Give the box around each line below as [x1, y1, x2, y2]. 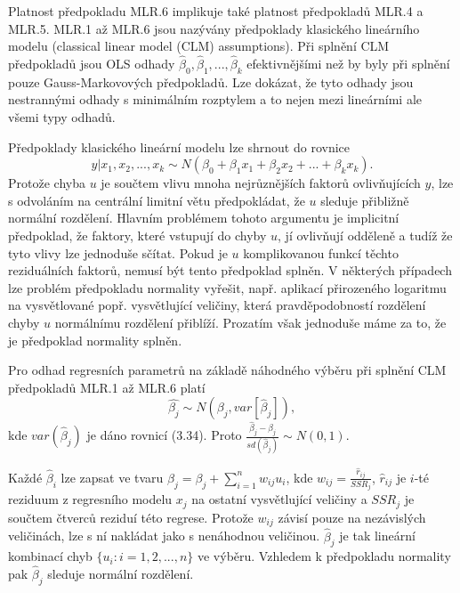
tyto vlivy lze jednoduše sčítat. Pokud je [8, 243, 228, 262]
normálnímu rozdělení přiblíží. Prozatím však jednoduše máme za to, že [54, 313, 447, 331]
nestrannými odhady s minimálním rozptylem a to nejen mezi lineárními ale [8, 90, 422, 109]
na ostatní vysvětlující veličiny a [191, 490, 367, 508]
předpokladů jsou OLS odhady [8, 54, 175, 72]
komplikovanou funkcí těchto [243, 243, 399, 262]
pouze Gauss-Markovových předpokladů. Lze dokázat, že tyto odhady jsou [8, 72, 414, 91]
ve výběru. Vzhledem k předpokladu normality [197, 547, 451, 565]
